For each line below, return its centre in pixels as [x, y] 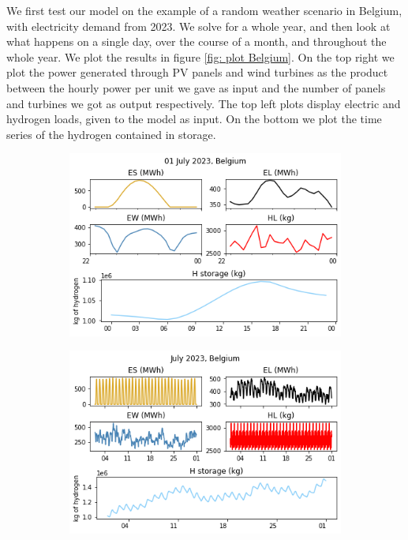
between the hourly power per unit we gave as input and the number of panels [196, 87]
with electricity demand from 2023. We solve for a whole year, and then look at [198, 26]
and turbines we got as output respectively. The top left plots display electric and [204, 103]
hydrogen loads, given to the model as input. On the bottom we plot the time [194, 119]
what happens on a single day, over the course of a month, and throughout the [197, 41]
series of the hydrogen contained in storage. [111, 134]
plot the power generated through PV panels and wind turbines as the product [197, 72]
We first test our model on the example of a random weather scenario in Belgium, [204, 10]
